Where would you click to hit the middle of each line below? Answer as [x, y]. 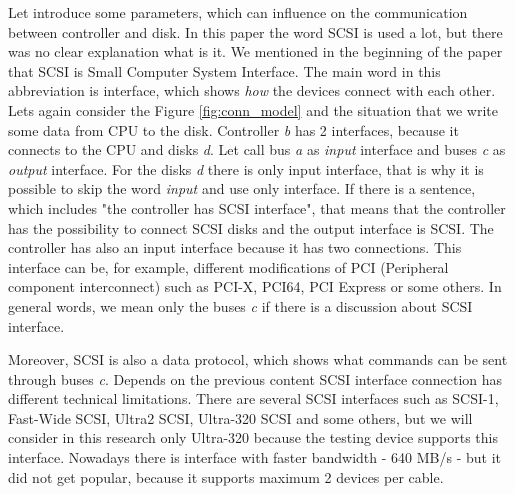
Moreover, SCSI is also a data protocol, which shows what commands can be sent [258, 359]
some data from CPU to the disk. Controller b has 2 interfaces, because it [233, 129]
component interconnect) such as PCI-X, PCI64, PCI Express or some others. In [255, 286]
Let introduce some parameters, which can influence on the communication [238, 12]
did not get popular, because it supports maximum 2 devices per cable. [226, 476]
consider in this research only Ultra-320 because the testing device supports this [253, 437]
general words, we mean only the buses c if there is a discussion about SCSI [240, 305]
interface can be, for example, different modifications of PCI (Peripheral [228, 266]
